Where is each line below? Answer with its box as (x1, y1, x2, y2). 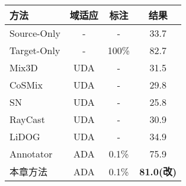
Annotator (9, 147, 53, 160)
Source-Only (9, 26, 60, 40)
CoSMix (9, 78, 43, 92)
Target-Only (9, 43, 60, 57)
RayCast (9, 112, 45, 126)
